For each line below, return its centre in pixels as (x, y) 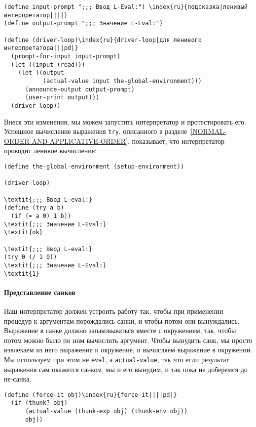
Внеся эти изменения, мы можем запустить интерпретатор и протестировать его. (125, 121)
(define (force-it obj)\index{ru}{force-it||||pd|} (91, 395)
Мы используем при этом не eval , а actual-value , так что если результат (117, 359)
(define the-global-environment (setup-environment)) (94, 166)
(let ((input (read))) (48, 64)
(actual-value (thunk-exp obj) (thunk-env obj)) (106, 411)
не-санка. (18, 379)
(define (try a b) (34, 208)
